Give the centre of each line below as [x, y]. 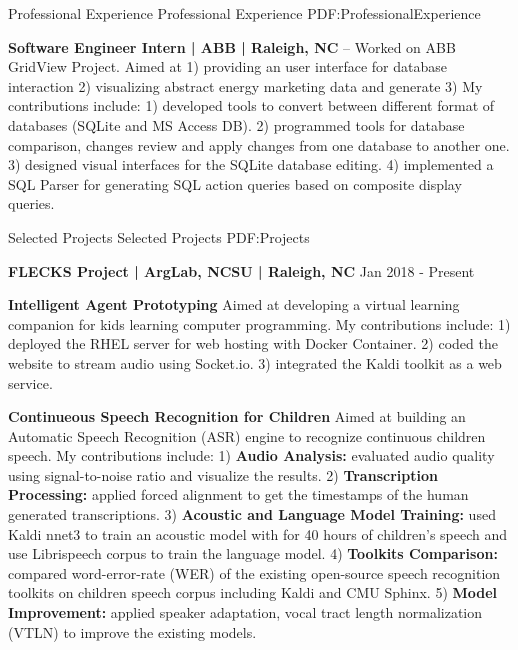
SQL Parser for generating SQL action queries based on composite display [235, 183]
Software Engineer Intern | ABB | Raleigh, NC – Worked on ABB [232, 46]
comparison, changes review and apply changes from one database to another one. [259, 144]
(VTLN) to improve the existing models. [132, 631]
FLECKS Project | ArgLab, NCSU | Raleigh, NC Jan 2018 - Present [241, 270]
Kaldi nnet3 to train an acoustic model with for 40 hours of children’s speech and [258, 533]
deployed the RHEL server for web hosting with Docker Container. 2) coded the [253, 343]
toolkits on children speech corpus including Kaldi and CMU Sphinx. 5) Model [253, 592]
